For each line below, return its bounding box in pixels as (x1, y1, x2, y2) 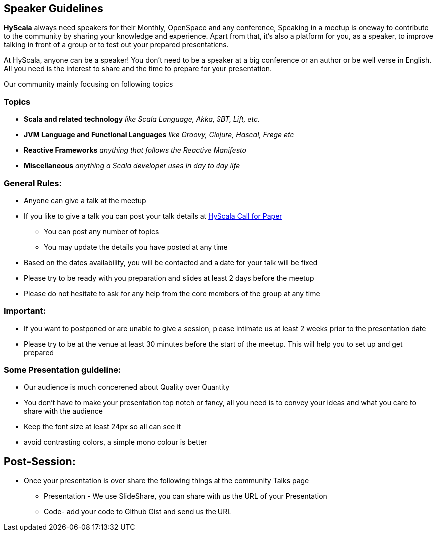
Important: (4, 306, 46, 316)
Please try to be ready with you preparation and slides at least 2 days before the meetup (24, 273, 314, 282)
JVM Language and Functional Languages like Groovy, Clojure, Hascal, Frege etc (24, 130, 294, 139)
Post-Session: (4, 455, 76, 468)
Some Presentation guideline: (4, 365, 121, 375)
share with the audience (24, 407, 103, 416)
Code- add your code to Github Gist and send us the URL (44, 507, 232, 516)
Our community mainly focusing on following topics (4, 80, 173, 89)
